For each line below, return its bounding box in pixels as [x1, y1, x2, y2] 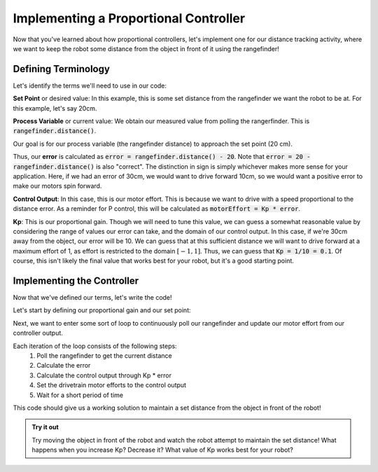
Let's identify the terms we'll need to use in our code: [13, 81, 167, 90]
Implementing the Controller [13, 275, 139, 286]
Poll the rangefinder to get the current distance [36, 351, 172, 360]
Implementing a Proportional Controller [13, 11, 245, 26]
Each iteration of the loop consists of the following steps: [13, 342, 178, 350]
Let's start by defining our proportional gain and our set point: [13, 306, 192, 314]
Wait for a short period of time [36, 391, 124, 399]
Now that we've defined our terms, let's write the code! [13, 293, 172, 301]
